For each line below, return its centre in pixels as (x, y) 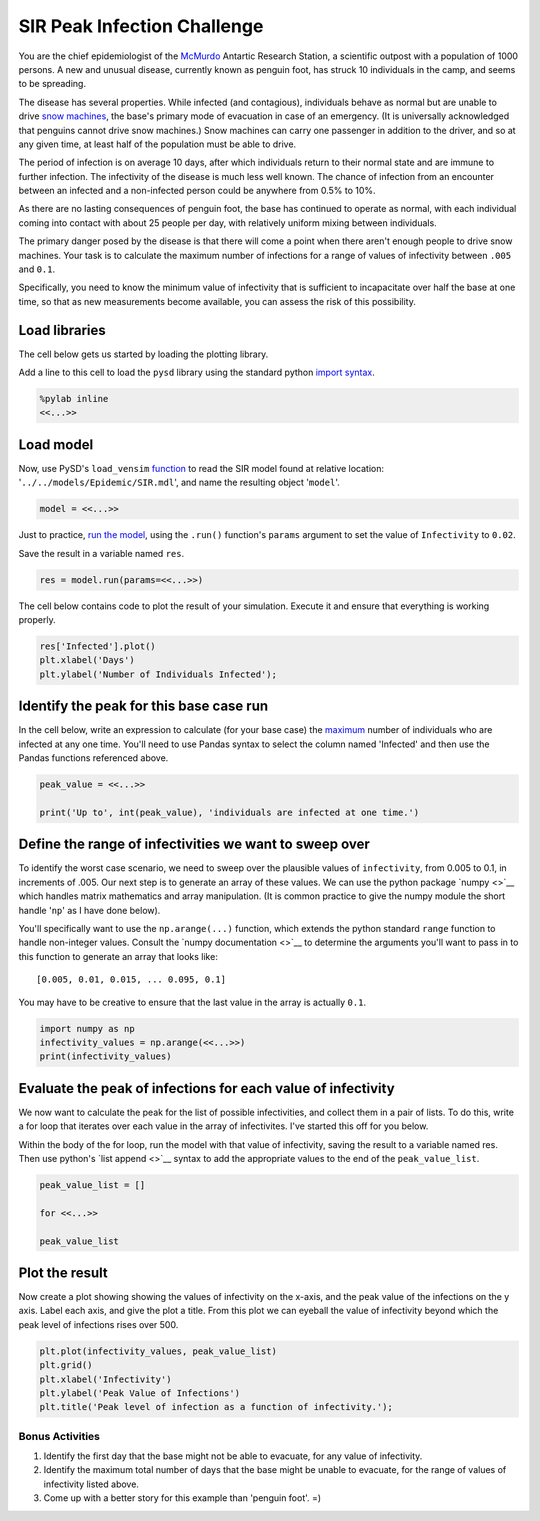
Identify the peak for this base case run (143, 706)
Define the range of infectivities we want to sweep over (194, 844)
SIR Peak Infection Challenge (141, 26)
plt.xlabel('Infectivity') (105, 1379)
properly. (37, 620)
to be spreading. (52, 84)
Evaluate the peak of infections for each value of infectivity (206, 1088)
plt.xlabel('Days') (87, 660)
